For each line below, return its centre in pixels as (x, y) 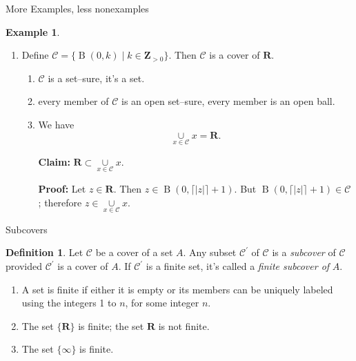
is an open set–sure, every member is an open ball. (228, 101)
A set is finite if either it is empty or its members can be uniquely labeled (177, 289)
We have (56, 124)
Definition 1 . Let (44, 252)
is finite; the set (111, 325)
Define (35, 55)
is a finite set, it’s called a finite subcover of (238, 266)
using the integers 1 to (69, 303)
